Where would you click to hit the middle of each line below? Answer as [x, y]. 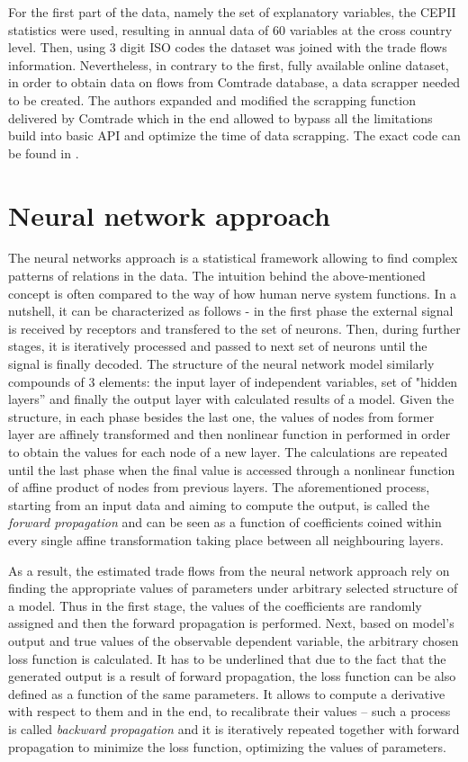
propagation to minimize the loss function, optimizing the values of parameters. [227, 746]
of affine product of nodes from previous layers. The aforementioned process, [219, 487]
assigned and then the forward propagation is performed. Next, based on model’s [231, 623]
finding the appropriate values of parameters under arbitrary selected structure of [233, 588]
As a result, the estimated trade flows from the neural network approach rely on [229, 570]
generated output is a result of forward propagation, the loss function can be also [232, 676]
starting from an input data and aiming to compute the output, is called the [219, 504]
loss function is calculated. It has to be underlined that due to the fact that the [227, 658]
